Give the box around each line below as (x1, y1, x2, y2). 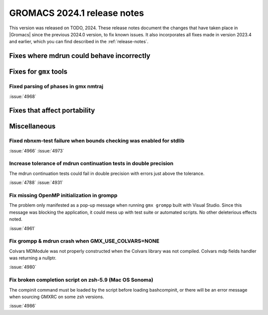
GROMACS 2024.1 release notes (9, 7, 144, 18)
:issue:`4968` (9, 93, 37, 99)
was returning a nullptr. (9, 255, 57, 261)
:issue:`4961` (9, 225, 36, 231)
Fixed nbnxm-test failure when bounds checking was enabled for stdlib (9, 137, 185, 144)
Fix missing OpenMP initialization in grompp (9, 192, 118, 199)
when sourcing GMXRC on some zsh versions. (9, 294, 104, 300)
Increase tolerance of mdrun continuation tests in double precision (9, 160, 174, 167)
